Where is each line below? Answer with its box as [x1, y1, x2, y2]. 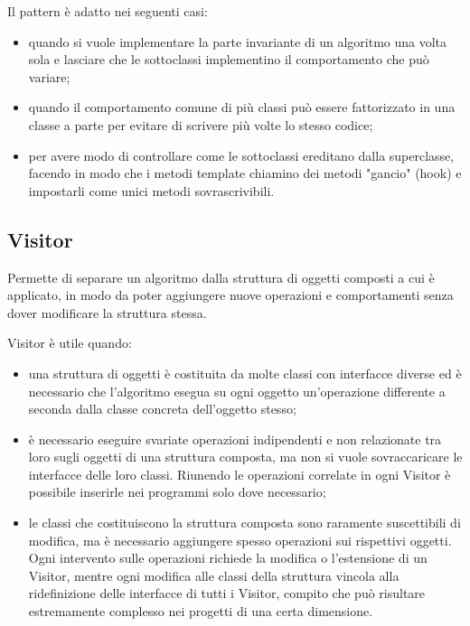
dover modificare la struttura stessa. [7, 303, 207, 322]
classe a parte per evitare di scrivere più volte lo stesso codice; [28, 115, 373, 134]
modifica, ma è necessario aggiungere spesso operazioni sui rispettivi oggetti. [28, 530, 452, 549]
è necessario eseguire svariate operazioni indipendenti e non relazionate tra [28, 429, 442, 448]
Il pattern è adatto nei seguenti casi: [7, 2, 208, 20]
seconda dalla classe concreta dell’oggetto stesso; [28, 399, 296, 418]
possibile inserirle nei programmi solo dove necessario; [28, 482, 326, 501]
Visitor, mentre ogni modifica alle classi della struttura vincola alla [28, 565, 399, 584]
